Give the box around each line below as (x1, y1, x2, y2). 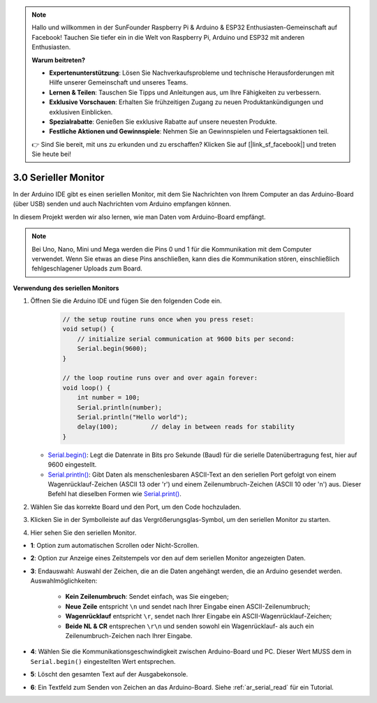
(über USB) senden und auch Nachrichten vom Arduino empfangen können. (13, 200, 232, 208)
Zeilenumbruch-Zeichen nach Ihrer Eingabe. (65, 632, 193, 640)
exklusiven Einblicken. (49, 108, 113, 116)
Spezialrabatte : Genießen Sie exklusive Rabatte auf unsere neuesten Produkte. (49, 117, 277, 126)
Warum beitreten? (31, 56, 86, 64)
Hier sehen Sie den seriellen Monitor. (30, 528, 137, 537)
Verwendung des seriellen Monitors (13, 284, 119, 292)
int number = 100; (77, 393, 140, 402)
